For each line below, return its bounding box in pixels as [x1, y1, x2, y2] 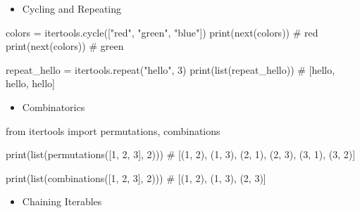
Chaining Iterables [22, 194, 102, 209]
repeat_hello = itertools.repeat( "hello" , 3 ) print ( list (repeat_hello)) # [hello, [6, 62, 335, 77]
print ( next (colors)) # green [6, 39, 124, 53]
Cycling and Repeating [22, 1, 122, 15]
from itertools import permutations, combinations [6, 123, 221, 138]
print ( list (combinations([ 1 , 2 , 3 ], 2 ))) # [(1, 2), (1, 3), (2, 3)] [6, 170, 266, 185]
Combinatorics [22, 99, 85, 114]
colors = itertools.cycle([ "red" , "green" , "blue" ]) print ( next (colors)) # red [6, 25, 318, 39]
